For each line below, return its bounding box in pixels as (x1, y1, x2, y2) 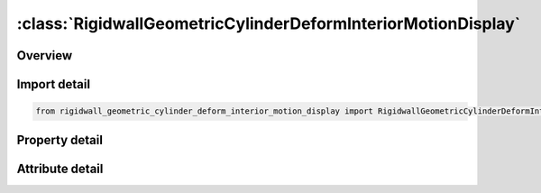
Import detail (16, 77, 90, 92)
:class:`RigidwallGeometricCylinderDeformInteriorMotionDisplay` (16, 14, 521, 33)
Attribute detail (16, 161, 104, 176)
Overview (16, 48, 73, 63)
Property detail (16, 132, 104, 148)
